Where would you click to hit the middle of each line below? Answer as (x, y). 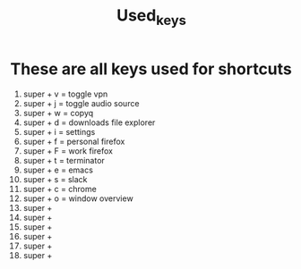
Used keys (151, 17)
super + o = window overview (78, 198)
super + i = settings (59, 131)
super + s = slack (55, 179)
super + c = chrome (60, 189)
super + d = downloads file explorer (89, 122)
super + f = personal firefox (74, 141)
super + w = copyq (58, 113)
